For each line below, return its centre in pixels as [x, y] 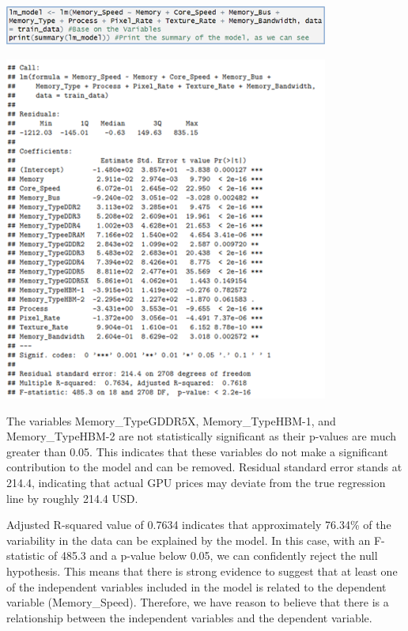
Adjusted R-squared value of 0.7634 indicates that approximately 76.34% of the [199, 525]
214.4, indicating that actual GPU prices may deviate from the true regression [196, 483]
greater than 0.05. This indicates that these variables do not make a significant [197, 451]
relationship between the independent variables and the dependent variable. [189, 617]
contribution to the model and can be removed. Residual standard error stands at [204, 467]
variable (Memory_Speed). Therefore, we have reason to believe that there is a [198, 602]
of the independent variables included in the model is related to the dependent [196, 586]
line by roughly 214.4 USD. [72, 498]
